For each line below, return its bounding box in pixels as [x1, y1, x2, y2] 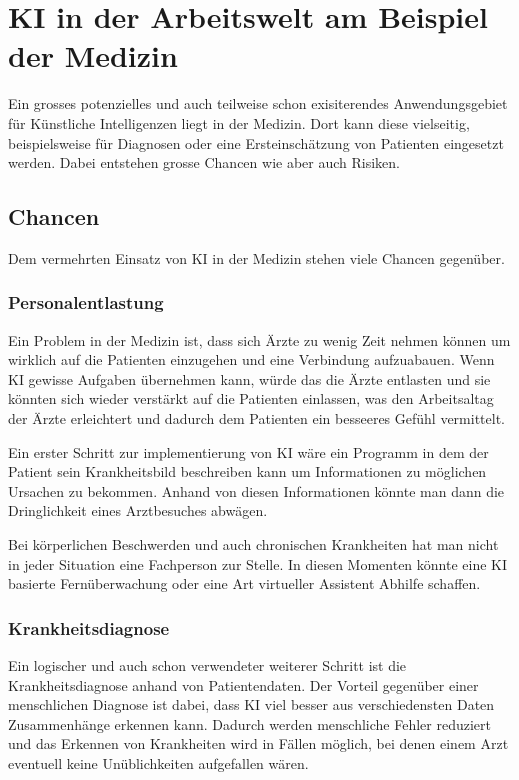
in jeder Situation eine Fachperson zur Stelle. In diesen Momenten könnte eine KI [8, 553, 508, 574]
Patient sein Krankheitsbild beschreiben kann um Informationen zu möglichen [8, 461, 487, 482]
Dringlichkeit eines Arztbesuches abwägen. [8, 500, 268, 521]
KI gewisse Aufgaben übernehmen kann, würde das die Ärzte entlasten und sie [8, 368, 491, 389]
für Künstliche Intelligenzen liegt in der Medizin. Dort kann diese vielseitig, [8, 112, 470, 133]
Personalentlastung [8, 290, 164, 315]
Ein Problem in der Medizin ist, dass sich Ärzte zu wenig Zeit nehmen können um [8, 329, 511, 350]
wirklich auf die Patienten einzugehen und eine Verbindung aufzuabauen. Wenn [8, 349, 495, 370]
